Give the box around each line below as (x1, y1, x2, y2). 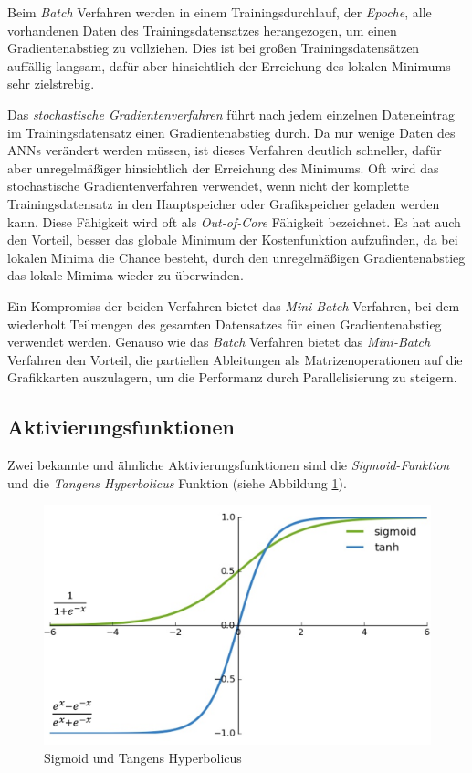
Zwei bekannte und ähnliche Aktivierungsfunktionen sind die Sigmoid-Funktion (7, 455, 450, 475)
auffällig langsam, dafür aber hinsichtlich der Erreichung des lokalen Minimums (7, 56, 451, 75)
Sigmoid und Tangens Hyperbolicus (44, 747, 242, 767)
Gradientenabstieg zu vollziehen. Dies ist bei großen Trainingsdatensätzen (7, 38, 420, 57)
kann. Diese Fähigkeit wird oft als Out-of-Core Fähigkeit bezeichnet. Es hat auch (7, 212, 461, 231)
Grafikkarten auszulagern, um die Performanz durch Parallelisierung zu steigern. (7, 368, 457, 387)
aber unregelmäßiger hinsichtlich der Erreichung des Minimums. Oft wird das (7, 158, 439, 177)
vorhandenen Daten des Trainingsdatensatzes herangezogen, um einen (7, 20, 397, 39)
